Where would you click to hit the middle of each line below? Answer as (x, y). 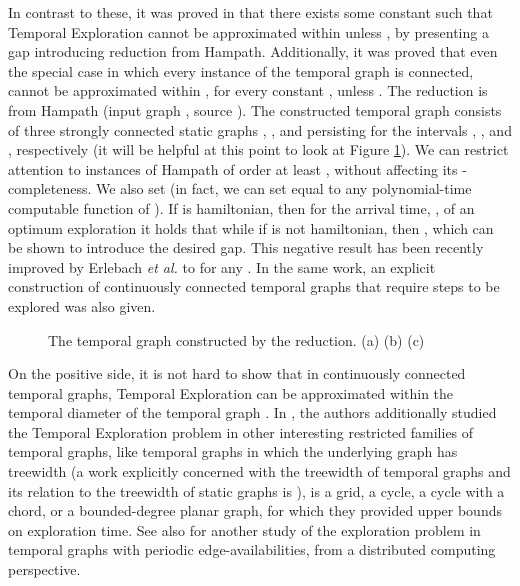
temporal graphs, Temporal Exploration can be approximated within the (231, 392)
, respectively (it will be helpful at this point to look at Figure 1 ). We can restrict (258, 149)
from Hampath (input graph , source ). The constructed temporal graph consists (255, 109)
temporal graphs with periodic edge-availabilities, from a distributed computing (252, 549)
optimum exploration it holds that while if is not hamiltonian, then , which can (251, 227)
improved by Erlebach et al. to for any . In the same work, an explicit (222, 266)
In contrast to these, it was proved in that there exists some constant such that (250, 12)
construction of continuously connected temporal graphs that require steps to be (254, 286)
